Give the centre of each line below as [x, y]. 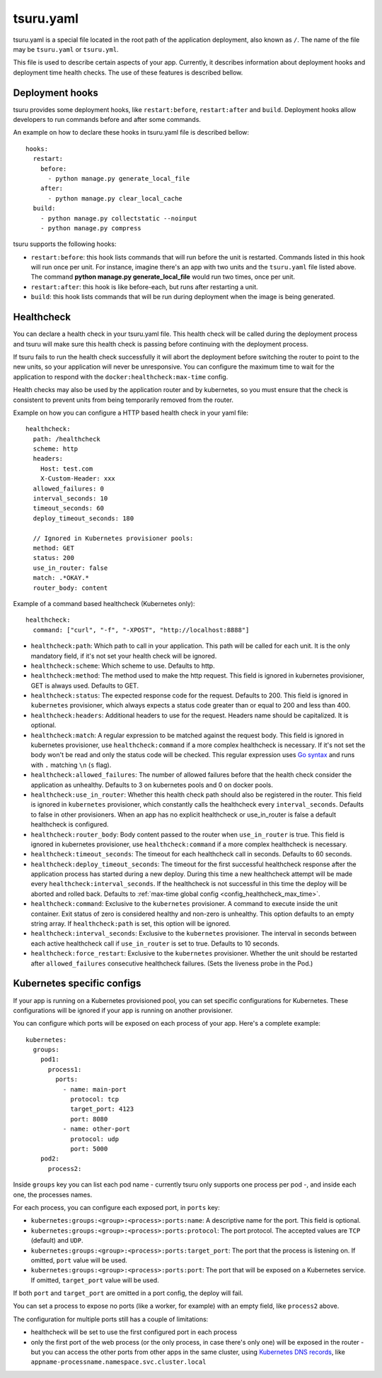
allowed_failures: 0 [69, 488]
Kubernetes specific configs [77, 984]
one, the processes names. [53, 1194]
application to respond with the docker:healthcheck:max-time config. [121, 376]
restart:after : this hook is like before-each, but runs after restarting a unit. [144, 286]
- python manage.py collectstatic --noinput [118, 218]
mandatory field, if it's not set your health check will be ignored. [124, 656]
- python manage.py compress [91, 228]
